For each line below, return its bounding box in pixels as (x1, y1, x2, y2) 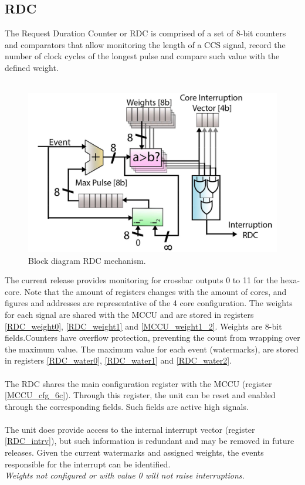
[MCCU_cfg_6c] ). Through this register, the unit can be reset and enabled (5, 389, 276, 401)
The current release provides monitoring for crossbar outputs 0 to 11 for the (5, 274, 278, 286)
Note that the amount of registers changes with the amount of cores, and (24, 285, 287, 297)
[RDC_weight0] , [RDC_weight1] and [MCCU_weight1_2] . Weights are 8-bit (5, 320, 282, 332)
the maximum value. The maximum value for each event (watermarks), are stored (5, 342, 299, 355)
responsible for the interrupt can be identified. (5, 457, 171, 470)
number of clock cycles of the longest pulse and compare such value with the (5, 50, 280, 62)
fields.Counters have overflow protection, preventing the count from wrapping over (5, 331, 300, 344)
